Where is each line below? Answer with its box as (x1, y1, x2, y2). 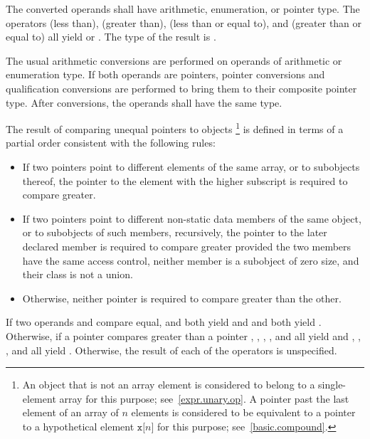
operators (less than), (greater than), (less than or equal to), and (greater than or (6, 15, 362, 30)
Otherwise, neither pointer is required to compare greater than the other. (22, 290, 342, 305)
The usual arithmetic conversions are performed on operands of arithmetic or (6, 53, 342, 68)
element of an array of (22, 405, 119, 420)
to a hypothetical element (22, 418, 134, 433)
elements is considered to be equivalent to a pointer (131, 405, 356, 420)
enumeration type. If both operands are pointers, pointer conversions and (6, 67, 325, 82)
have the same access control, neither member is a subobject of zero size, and (22, 253, 359, 268)
